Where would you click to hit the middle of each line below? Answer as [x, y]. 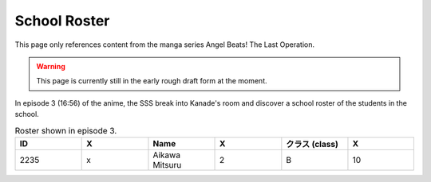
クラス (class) [312, 144]
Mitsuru [167, 165]
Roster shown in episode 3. [66, 130]
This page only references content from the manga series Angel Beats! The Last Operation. [165, 45]
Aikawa [167, 155]
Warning [51, 66]
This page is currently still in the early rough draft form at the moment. [152, 81]
